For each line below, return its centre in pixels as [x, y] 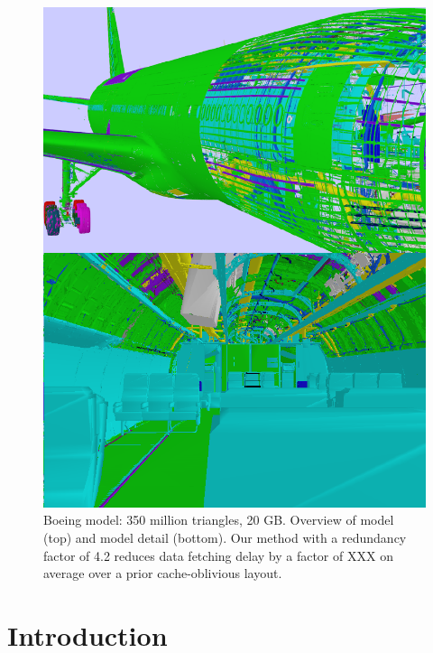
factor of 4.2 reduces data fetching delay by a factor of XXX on [218, 555]
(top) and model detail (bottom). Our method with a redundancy [225, 537]
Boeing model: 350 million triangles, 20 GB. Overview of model [219, 520]
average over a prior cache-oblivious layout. [163, 573]
